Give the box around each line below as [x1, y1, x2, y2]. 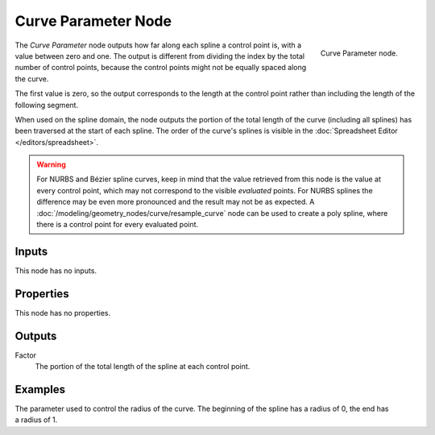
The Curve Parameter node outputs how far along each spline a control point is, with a [14, 40, 302, 50]
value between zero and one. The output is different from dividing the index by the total [14, 51, 305, 60]
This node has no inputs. [14, 266, 97, 275]
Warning [36, 159, 66, 169]
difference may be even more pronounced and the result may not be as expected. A [36, 197, 315, 207]
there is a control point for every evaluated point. [36, 220, 199, 230]
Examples [14, 383, 66, 396]
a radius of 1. [14, 415, 58, 425]
